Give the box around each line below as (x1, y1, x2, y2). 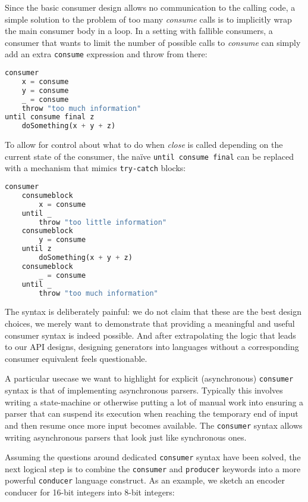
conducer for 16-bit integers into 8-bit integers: (5, 486, 175, 498)
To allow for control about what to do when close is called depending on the (5, 138, 283, 151)
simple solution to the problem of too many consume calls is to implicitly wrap (5, 13, 292, 25)
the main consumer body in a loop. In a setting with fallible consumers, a (5, 24, 273, 37)
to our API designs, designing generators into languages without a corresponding (5, 340, 299, 353)
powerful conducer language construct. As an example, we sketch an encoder (5, 474, 285, 486)
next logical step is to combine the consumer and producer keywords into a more (5, 462, 301, 475)
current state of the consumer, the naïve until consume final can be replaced (5, 150, 294, 162)
